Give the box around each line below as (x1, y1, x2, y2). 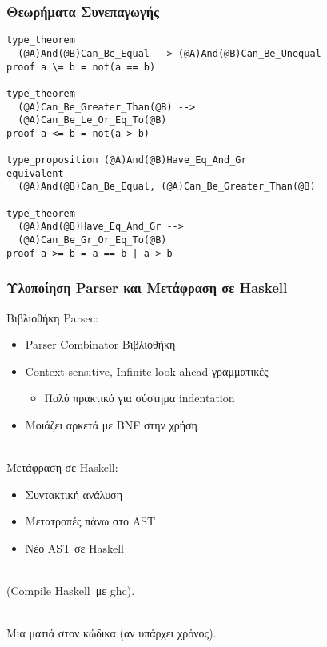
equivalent (6, 167, 64, 179)
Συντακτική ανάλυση (25, 485, 122, 502)
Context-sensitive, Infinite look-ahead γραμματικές (25, 362, 269, 379)
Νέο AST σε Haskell (25, 539, 125, 556)
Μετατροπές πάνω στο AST (25, 513, 156, 529)
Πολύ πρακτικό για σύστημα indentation (44, 389, 235, 406)
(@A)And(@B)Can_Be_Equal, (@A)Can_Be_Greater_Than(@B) (18, 181, 316, 193)
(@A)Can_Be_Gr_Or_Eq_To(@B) (18, 234, 167, 246)
